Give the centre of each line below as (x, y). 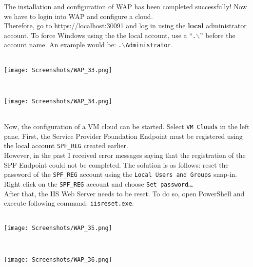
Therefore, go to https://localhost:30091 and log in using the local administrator (125, 26)
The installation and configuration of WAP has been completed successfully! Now (126, 6)
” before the (217, 35)
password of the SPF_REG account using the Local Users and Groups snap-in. (121, 174)
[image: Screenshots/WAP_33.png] (58, 70)
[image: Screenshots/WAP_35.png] (58, 228)
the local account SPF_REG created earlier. (66, 145)
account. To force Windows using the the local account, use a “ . (100, 35)
